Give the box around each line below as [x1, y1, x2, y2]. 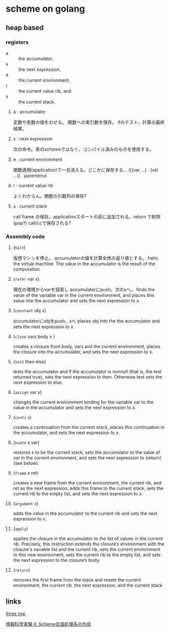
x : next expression [13, 135, 53, 141]
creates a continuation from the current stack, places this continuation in [13, 424, 165, 430]
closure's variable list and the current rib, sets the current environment [13, 547, 161, 553]
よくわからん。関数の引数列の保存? [13, 193, 87, 199]
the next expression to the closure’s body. [13, 557, 101, 563]
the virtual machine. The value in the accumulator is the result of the [13, 261, 156, 267]
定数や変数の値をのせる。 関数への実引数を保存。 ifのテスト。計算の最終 [13, 119, 165, 125]
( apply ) [13, 526, 28, 532]
